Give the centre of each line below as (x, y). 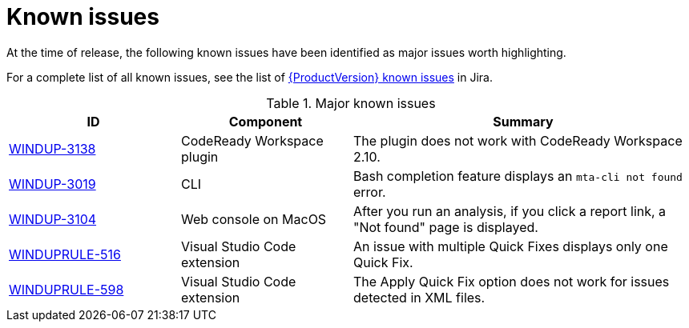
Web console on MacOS (254, 219)
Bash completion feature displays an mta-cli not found (518, 176)
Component (266, 121)
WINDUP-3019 (52, 184)
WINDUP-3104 (53, 219)
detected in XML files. (419, 297)
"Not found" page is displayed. (446, 227)
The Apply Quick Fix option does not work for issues (512, 281)
